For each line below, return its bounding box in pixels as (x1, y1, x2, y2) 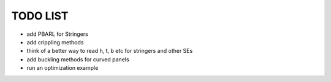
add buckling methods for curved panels (26, 55, 129, 63)
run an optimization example (26, 64, 99, 72)
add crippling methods (26, 38, 84, 46)
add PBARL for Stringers (26, 30, 88, 38)
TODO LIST (11, 9, 69, 22)
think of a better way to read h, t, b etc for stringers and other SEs (26, 47, 193, 55)
